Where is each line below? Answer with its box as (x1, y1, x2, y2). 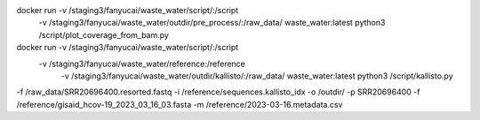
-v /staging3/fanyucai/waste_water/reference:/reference (38, 58, 246, 69)
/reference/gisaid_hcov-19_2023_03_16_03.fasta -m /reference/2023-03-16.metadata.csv (16, 99, 343, 109)
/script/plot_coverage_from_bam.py (38, 29, 169, 40)
